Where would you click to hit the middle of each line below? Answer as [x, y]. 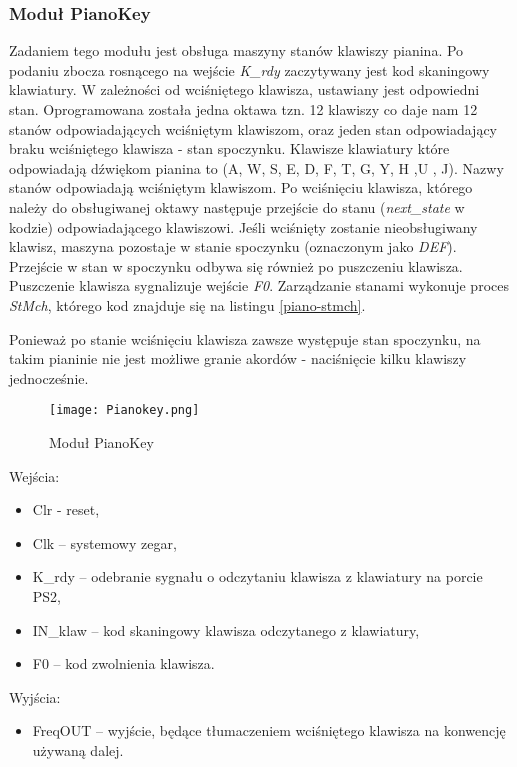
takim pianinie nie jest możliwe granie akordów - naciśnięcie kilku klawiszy [238, 358]
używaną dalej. [78, 749]
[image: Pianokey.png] [124, 410]
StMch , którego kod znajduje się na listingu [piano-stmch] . [187, 304]
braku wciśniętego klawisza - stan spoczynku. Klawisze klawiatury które [229, 148]
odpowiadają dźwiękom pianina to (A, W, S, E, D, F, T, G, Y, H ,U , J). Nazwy [256, 167]
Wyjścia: [35, 696]
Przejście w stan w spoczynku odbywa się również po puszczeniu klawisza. [236, 265]
